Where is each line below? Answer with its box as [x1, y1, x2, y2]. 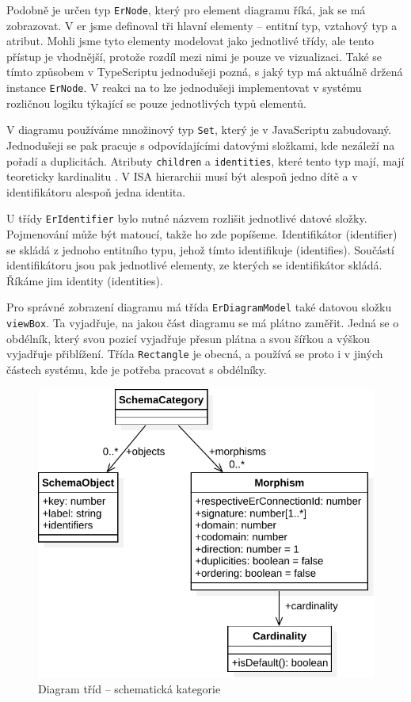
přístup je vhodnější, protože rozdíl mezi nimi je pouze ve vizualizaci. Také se [6, 48, 382, 64]
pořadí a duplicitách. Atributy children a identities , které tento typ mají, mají [6, 152, 405, 169]
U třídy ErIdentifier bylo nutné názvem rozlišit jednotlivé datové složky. [6, 210, 367, 227]
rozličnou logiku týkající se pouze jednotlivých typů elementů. [6, 94, 306, 111]
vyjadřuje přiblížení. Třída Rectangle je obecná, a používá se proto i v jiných [6, 345, 383, 362]
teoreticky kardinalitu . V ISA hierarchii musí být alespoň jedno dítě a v [6, 168, 358, 185]
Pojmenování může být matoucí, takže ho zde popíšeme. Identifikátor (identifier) [6, 226, 398, 242]
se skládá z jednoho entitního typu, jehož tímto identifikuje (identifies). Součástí [6, 241, 394, 258]
